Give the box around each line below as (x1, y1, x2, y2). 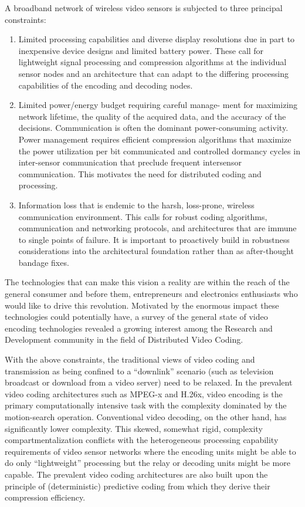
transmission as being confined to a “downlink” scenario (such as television (5, 364, 274, 377)
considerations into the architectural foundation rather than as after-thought (18, 245, 294, 257)
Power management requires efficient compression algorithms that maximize (18, 133, 292, 145)
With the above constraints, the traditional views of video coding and (5, 353, 255, 366)
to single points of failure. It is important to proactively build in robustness (18, 233, 290, 245)
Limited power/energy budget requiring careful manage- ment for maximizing (18, 99, 298, 111)
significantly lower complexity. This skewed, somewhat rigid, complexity (5, 422, 263, 434)
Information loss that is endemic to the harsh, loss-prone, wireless (18, 198, 255, 211)
